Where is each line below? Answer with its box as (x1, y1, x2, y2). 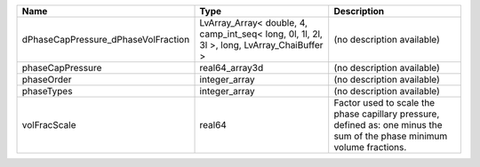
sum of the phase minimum (333, 130, 448, 142)
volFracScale (21, 119, 76, 131)
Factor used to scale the (333, 97, 436, 108)
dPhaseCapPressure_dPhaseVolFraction (21, 34, 190, 45)
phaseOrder (21, 74, 72, 85)
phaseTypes (21, 85, 73, 97)
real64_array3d (199, 62, 264, 74)
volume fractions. (333, 141, 407, 153)
